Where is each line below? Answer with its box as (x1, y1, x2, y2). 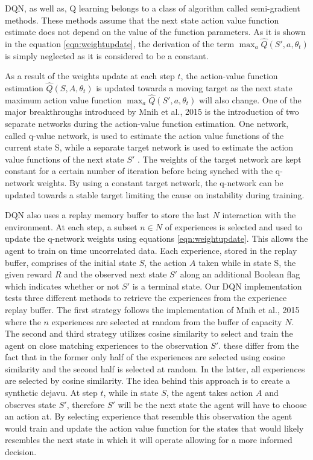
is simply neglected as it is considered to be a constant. (5, 49, 209, 62)
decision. (5, 445, 37, 458)
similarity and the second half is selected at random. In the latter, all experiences (5, 362, 305, 375)
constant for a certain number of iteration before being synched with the (5, 164, 273, 177)
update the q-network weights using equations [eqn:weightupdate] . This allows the (5, 232, 308, 245)
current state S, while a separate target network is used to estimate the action (5, 141, 294, 154)
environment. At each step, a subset (5, 220, 138, 233)
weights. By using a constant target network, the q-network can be (37, 176, 283, 189)
